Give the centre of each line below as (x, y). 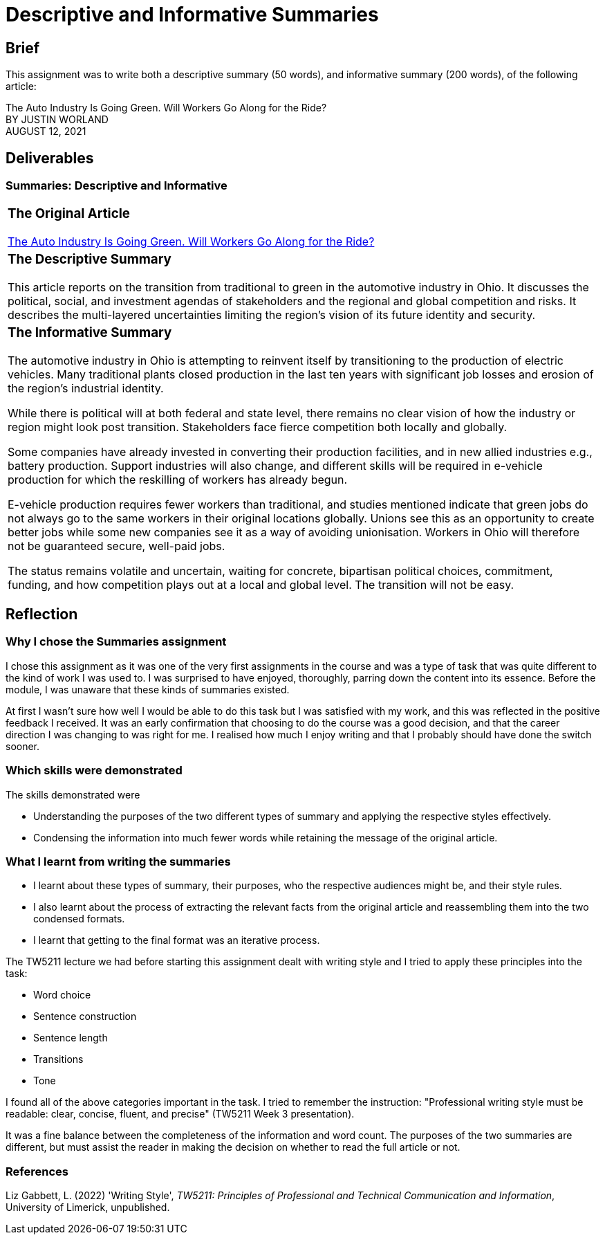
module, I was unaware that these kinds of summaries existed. (148, 689)
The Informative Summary (90, 332)
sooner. (23, 746)
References (37, 1171)
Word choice (62, 995)
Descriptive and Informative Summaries (192, 15)
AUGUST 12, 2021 (46, 131)
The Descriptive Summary (90, 259)
